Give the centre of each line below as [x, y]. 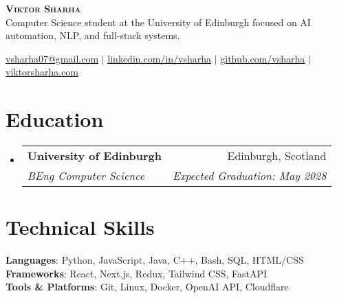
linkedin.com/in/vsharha [159, 58]
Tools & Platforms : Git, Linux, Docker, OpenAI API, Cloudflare [147, 287]
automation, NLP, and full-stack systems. [93, 35]
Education [55, 119]
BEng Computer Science [86, 176]
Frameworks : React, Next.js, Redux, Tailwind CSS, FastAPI [137, 273]
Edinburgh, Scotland [277, 156]
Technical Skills [80, 227]
